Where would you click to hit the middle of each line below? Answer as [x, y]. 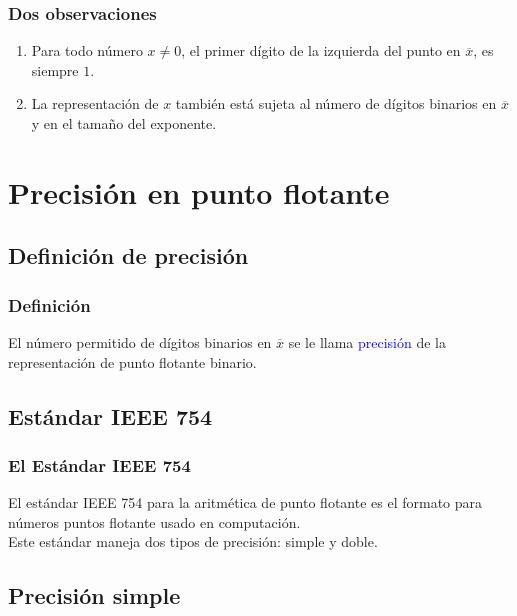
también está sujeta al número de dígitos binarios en [336, 103]
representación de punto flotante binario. [132, 361]
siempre [55, 69]
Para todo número [87, 50]
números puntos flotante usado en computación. [154, 521]
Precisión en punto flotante [199, 191]
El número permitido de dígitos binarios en [140, 341]
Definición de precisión [128, 255]
